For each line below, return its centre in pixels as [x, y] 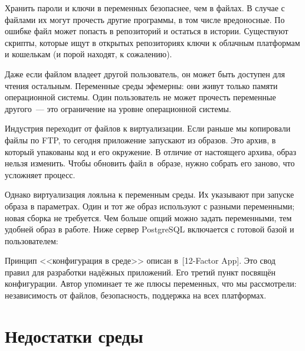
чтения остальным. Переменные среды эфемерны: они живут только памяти [141, 85]
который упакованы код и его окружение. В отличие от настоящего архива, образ [151, 151]
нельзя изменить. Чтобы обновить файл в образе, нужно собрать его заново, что [150, 163]
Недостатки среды [74, 335]
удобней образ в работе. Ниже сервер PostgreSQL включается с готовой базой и [150, 229]
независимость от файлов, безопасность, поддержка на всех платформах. [136, 295]
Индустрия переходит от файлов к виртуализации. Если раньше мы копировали [148, 128]
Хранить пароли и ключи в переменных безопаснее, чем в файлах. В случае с [145, 8]
